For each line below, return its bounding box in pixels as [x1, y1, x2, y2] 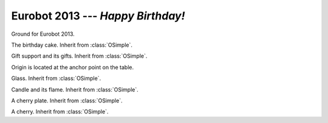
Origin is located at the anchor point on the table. [11, 64, 134, 71]
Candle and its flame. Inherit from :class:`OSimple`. [11, 85, 139, 93]
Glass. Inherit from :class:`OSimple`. [11, 75, 101, 82]
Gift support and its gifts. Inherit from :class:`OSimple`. [11, 52, 148, 60]
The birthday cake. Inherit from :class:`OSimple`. [11, 41, 133, 48]
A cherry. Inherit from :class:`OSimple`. [11, 108, 109, 115]
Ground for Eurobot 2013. [11, 30, 75, 38]
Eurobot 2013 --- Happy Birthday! [11, 9, 185, 22]
